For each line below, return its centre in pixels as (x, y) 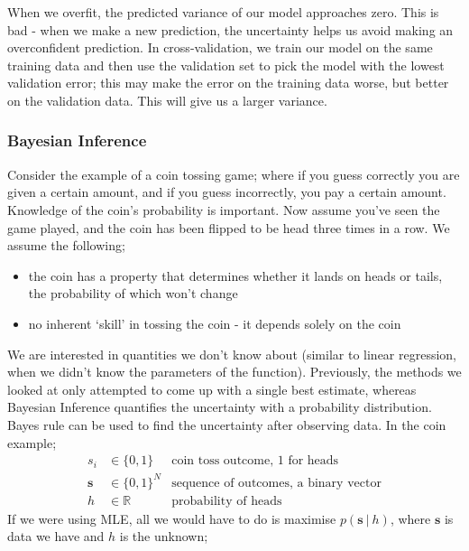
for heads (313, 461)
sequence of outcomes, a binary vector (276, 483)
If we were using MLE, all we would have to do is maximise (172, 518)
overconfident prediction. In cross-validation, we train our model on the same (220, 47)
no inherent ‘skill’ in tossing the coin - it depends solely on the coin (215, 323)
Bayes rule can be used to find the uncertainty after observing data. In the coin (227, 424)
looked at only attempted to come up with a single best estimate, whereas (212, 389)
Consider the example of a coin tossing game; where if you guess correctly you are (234, 174)
